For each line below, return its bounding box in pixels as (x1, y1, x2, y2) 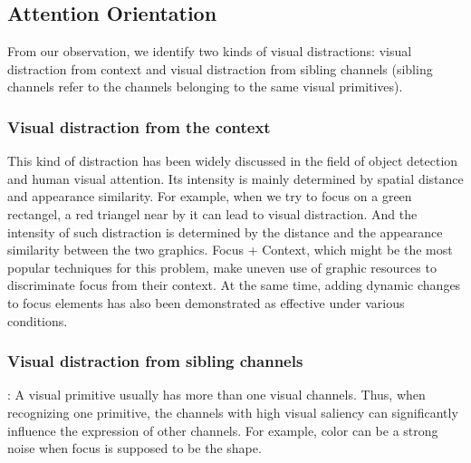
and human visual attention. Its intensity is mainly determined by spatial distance (7, 169, 464, 188)
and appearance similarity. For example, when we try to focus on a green (7, 187, 412, 206)
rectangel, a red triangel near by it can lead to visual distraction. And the (7, 204, 418, 223)
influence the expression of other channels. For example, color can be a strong (7, 420, 438, 439)
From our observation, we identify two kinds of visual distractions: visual (7, 42, 412, 61)
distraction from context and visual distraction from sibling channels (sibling (7, 59, 433, 78)
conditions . (7, 311, 68, 330)
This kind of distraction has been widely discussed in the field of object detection (7, 151, 458, 170)
